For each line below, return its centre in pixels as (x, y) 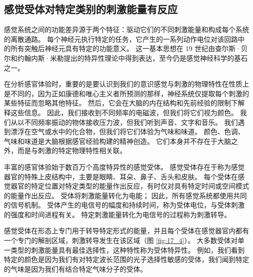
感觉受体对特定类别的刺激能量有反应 (91, 9)
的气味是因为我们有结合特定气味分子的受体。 (75, 268)
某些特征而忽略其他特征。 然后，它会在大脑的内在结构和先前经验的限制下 (121, 103)
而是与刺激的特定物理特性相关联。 (72, 150)
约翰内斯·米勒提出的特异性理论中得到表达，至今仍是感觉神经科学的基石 (132, 58)
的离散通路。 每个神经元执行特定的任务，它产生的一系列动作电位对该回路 (121, 39)
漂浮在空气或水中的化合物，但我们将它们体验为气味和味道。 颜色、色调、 (127, 131)
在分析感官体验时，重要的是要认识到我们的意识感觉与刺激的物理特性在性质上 (126, 84)
